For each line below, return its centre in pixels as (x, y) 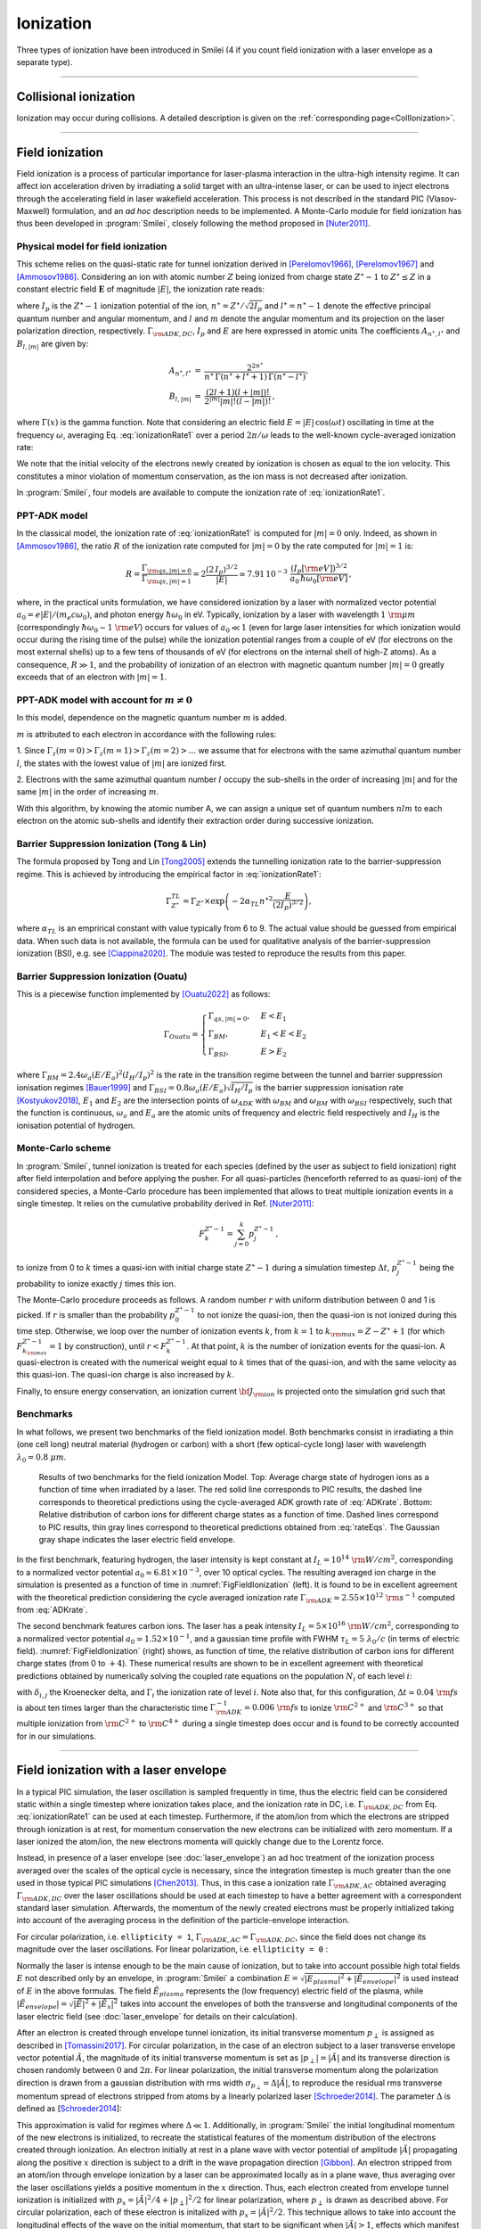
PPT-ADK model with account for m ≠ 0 (105, 700)
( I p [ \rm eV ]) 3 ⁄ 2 (319, 568)
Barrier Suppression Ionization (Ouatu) (102, 976)
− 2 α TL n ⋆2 (253, 901)
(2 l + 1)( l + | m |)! (238, 392)
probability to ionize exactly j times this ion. (96, 1283)
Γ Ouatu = (181, 1035)
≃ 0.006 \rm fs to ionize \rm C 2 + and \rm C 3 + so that (343, 1707)
